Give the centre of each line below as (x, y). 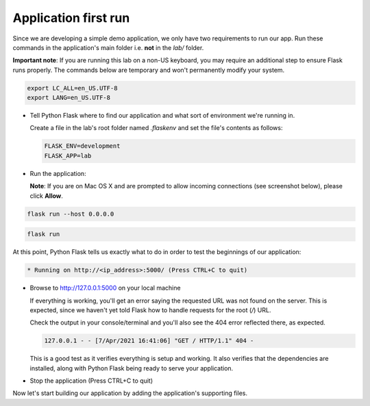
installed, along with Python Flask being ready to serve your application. (132, 368)
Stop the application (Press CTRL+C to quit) (91, 381)
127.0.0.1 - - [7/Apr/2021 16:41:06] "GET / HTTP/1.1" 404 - (149, 341)
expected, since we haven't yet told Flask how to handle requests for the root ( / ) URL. (150, 310)
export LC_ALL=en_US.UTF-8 (72, 88)
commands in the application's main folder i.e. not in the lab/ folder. (108, 47)
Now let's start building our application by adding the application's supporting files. (130, 393)
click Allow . (46, 196)
